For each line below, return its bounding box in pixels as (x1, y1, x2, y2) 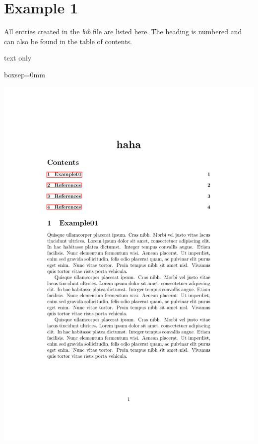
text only (4, 53, 32, 63)
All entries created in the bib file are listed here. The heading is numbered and (4, 26, 242, 37)
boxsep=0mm (4, 69, 45, 79)
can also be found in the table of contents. (4, 36, 132, 46)
